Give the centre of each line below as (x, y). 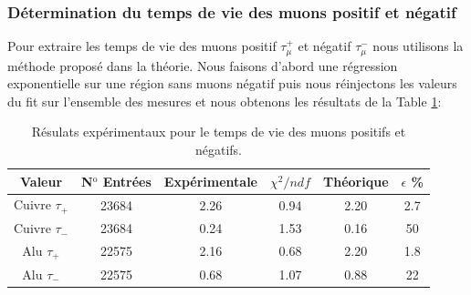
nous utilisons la (418, 46)
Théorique (356, 181)
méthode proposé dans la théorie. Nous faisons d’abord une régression (203, 65)
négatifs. (218, 150)
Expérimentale (210, 181)
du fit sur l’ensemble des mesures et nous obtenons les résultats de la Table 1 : (225, 101)
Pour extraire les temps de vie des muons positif (142, 46)
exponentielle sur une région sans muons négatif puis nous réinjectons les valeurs (232, 83)
